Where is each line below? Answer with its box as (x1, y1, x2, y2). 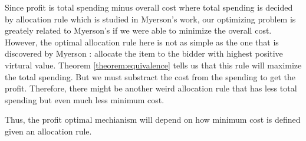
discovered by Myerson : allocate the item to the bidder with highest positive (5, 47, 283, 60)
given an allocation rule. (5, 124, 92, 137)
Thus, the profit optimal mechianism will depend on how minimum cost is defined (5, 113, 301, 126)
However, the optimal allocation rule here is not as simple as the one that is (5, 35, 279, 48)
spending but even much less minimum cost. (5, 93, 164, 106)
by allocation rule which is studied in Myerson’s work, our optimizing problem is (5, 12, 296, 25)
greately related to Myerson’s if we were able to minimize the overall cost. (5, 24, 272, 37)
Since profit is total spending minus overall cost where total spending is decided (5, 1, 293, 13)
